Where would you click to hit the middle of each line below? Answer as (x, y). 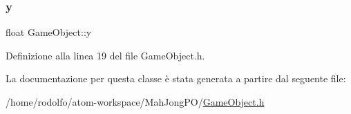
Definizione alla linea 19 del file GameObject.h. (105, 55)
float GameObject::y (49, 32)
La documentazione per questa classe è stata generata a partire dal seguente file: (176, 78)
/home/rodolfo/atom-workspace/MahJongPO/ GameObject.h (135, 102)
